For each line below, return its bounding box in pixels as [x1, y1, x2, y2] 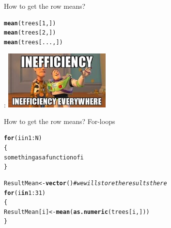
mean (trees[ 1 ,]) [4, 19, 56, 27]
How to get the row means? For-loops [4, 116, 115, 126]
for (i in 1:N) [4, 135, 42, 142]
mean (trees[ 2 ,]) [4, 29, 56, 36]
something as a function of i [4, 154, 84, 161]
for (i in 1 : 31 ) [4, 189, 46, 196]
